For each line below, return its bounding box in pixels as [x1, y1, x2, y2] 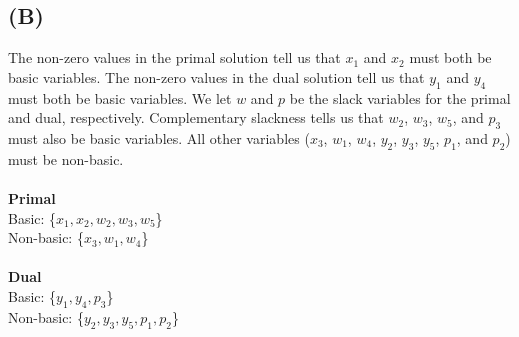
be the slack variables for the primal [289, 87, 511, 108]
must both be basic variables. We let [8, 87, 232, 108]
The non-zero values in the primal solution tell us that [8, 47, 341, 68]
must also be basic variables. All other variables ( [8, 127, 310, 148]
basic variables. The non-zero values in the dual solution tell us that [8, 66, 425, 87]
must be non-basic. [8, 148, 124, 169]
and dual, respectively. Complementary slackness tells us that [8, 107, 384, 128]
